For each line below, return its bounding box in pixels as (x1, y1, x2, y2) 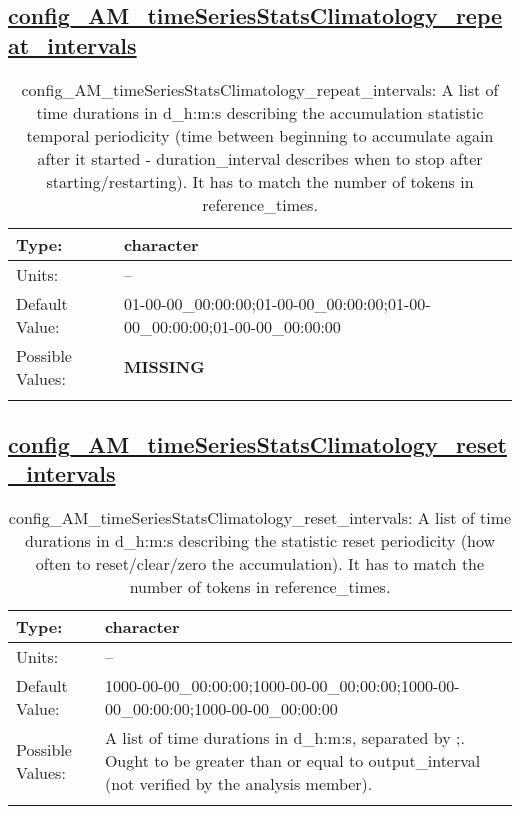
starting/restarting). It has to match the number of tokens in (46, 169, 474, 193)
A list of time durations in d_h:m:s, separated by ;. (104, 726, 465, 750)
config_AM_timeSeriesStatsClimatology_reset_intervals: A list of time (8, 506, 512, 530)
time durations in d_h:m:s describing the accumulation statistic (36, 100, 484, 124)
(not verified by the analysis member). (104, 772, 373, 796)
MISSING (123, 355, 205, 379)
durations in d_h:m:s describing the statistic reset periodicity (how (24, 529, 496, 553)
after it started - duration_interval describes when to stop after (37, 146, 483, 170)
